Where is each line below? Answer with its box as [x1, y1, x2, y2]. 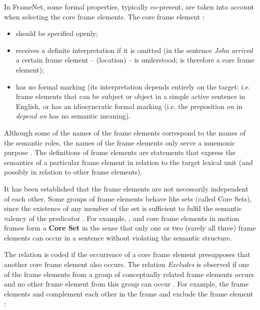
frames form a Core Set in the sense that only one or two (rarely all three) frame [4, 222, 256, 233]
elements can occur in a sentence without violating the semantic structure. [4, 232, 232, 242]
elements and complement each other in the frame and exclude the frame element [4, 288, 253, 298]
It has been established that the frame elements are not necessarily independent [4, 183, 248, 193]
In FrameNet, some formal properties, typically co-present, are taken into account [4, 1, 254, 11]
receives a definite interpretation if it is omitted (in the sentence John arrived [15, 44, 253, 55]
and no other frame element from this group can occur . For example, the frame [4, 278, 248, 289]
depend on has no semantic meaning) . [15, 110, 131, 121]
